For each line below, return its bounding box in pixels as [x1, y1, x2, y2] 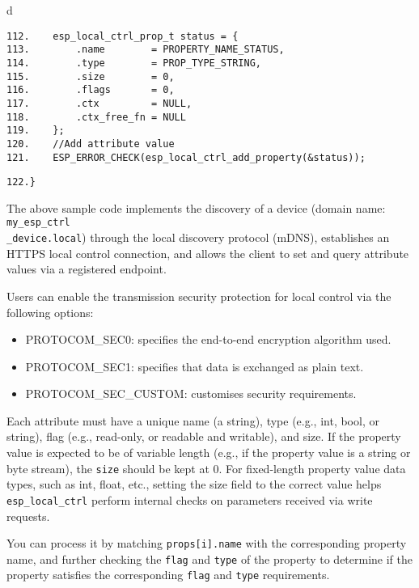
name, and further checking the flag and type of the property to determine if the [6, 550, 413, 567]
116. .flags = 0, [6, 84, 175, 96]
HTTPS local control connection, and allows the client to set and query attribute [6, 244, 409, 261]
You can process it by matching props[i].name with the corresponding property [6, 535, 407, 552]
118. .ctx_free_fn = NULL [6, 111, 186, 123]
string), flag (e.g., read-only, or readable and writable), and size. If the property [6, 428, 401, 445]
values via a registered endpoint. [6, 260, 167, 277]
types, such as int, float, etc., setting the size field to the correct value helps [6, 476, 382, 493]
